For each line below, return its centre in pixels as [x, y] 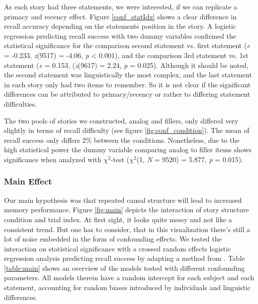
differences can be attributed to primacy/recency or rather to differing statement [127, 94]
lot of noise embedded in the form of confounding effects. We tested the [113, 239]
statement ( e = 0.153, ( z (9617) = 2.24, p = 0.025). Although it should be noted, [127, 65]
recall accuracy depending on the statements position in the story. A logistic [120, 26]
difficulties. [21, 103]
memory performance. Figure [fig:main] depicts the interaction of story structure [127, 210]
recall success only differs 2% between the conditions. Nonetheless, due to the [122, 140]
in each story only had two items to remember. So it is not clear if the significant [128, 84]
